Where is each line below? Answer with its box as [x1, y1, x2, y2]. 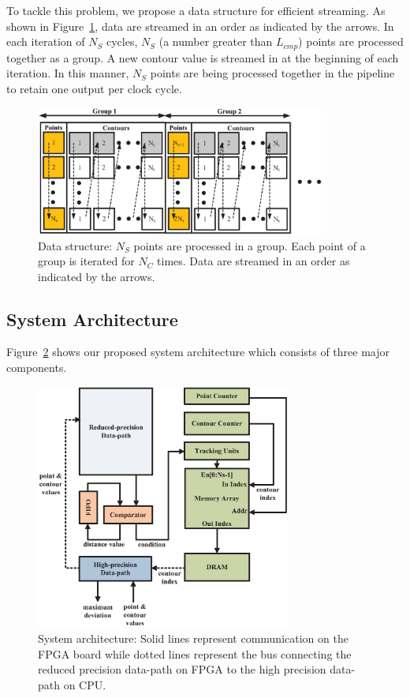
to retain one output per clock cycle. [6, 80, 182, 96]
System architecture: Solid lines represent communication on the [38, 629, 348, 646]
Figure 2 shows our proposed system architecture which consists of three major [6, 343, 390, 360]
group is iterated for [38, 253, 135, 269]
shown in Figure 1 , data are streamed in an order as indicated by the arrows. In [6, 17, 394, 34]
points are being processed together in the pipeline [150, 65, 395, 81]
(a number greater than [158, 33, 273, 50]
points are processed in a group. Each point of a [133, 237, 366, 253]
